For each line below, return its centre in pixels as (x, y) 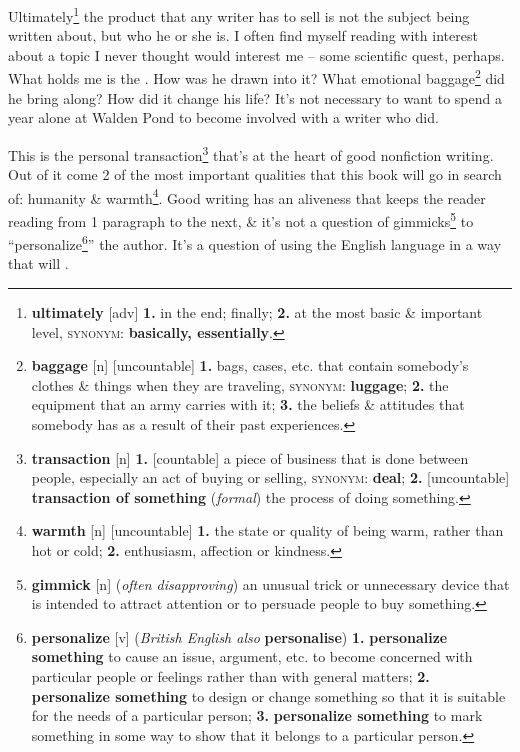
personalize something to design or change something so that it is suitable (268, 695)
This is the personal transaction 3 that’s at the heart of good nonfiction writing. (251, 153)
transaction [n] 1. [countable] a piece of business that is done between (250, 457)
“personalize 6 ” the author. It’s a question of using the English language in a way (255, 242)
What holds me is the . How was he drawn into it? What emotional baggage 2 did (256, 77)
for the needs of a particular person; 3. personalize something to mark (257, 715)
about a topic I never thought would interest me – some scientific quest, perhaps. (256, 54)
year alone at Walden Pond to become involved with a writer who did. (223, 117)
